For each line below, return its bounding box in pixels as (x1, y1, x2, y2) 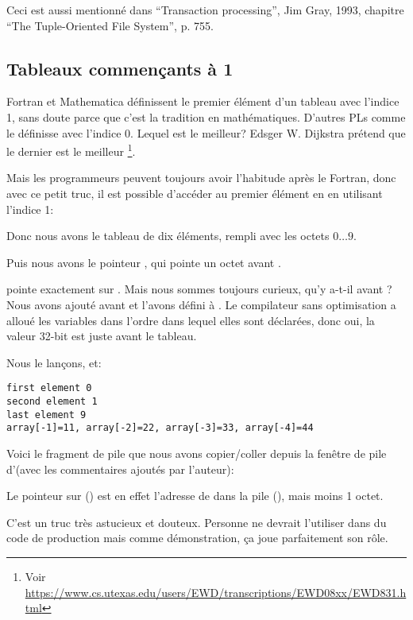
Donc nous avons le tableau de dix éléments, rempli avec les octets (6, 227, 330, 244)
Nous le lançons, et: (6, 354, 102, 370)
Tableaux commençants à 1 (6, 56, 234, 80)
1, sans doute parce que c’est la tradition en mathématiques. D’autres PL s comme (6, 108, 406, 125)
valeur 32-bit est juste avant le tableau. (6, 327, 197, 344)
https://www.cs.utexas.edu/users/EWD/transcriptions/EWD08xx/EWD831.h (25, 583, 407, 600)
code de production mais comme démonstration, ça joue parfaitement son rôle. (6, 529, 388, 546)
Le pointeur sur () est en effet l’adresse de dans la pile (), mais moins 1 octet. (6, 487, 384, 504)
